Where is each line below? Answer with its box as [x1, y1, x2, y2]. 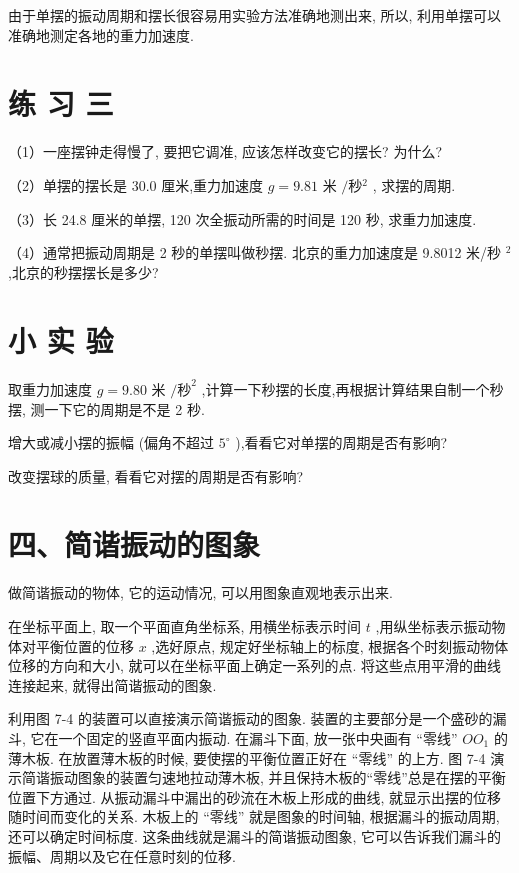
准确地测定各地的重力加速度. [8, 24, 194, 45]
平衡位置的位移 [35, 635, 134, 656]
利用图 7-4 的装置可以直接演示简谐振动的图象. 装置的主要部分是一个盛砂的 [8, 708, 493, 729]
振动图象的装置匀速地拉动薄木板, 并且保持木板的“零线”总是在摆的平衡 [49, 767, 506, 788]
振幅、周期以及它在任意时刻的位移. [8, 845, 236, 866]
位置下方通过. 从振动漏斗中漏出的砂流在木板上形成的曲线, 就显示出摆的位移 [8, 786, 502, 807]
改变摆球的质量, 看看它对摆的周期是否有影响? [8, 465, 304, 486]
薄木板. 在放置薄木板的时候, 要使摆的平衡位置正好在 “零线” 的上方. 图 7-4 [8, 747, 486, 768]
